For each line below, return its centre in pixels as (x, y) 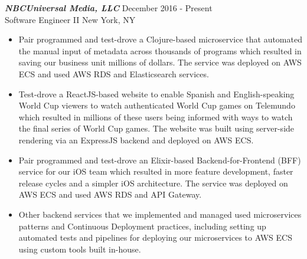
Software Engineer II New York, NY (70, 19)
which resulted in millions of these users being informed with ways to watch (156, 117)
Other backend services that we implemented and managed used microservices (160, 214)
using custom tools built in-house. (80, 249)
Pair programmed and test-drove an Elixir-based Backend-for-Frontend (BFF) (160, 160)
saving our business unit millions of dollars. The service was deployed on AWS (160, 62)
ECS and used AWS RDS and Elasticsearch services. (114, 73)
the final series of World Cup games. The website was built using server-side (156, 128)
